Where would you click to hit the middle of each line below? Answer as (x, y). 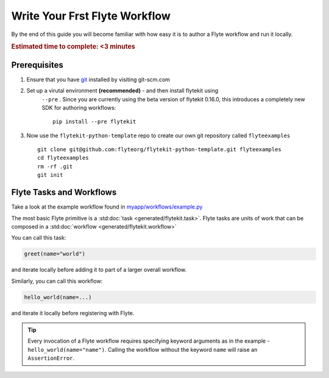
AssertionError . (51, 358)
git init (50, 175)
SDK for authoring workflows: (79, 107)
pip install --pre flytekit (94, 122)
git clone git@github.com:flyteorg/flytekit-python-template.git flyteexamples (159, 150)
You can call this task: (39, 238)
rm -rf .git (55, 166)
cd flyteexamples (63, 158)
